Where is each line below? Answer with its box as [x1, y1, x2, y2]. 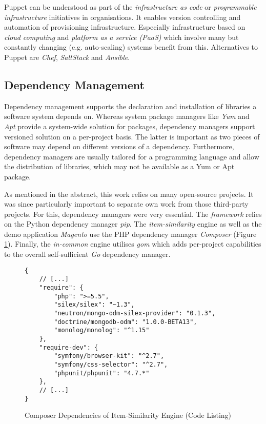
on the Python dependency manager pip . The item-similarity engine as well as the [4, 218, 262, 229]
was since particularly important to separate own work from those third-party [4, 198, 249, 209]
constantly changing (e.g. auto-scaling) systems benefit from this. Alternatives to [4, 42, 258, 52]
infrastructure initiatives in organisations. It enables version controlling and [4, 11, 241, 22]
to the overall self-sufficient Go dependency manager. [4, 249, 171, 259]
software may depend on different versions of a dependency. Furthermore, [4, 141, 234, 152]
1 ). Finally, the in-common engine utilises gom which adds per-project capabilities [4, 238, 261, 249]
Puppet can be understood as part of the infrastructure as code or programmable [4, 2, 257, 12]
